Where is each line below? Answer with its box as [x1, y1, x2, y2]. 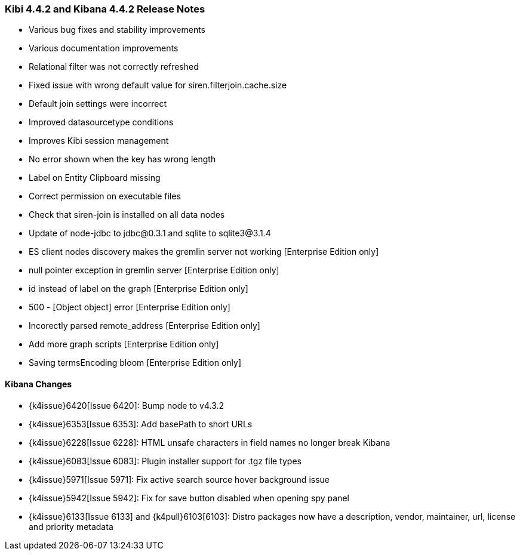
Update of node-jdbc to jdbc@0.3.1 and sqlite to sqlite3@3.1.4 [29, 228, 271, 239]
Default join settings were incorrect [29, 98, 167, 109]
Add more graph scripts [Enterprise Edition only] [29, 339, 219, 350]
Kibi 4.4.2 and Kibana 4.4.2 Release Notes [5, 3, 205, 15]
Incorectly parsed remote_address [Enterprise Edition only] [29, 320, 260, 331]
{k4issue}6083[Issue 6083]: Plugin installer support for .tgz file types [29, 455, 301, 466]
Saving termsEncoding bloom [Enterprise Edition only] [29, 357, 242, 368]
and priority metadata [29, 521, 113, 532]
